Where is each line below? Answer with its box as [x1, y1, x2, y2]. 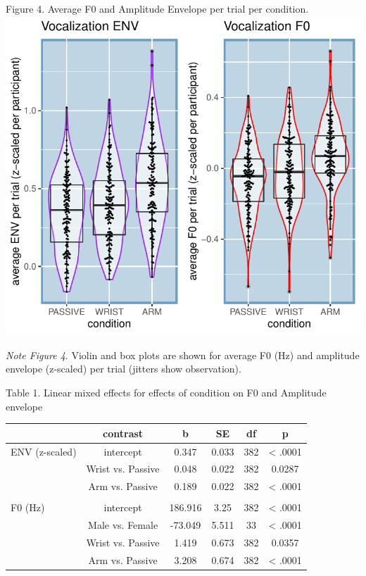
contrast [103, 425, 144, 440]
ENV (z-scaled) [11, 444, 77, 458]
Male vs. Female [88, 518, 158, 532]
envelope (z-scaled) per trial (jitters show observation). [6, 361, 241, 376]
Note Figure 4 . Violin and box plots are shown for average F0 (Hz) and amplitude [6, 347, 360, 362]
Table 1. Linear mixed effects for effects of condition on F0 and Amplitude [6, 384, 327, 399]
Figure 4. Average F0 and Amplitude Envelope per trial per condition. [6, 1, 309, 15]
